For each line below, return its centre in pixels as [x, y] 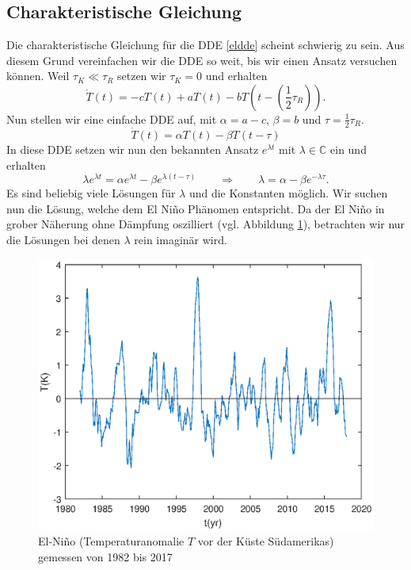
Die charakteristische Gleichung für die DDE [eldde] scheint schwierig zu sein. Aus [205, 45]
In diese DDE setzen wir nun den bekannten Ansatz [133, 149]
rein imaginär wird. [181, 240]
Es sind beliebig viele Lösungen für [91, 193]
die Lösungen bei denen [63, 240]
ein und [348, 149]
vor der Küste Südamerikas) [266, 541]
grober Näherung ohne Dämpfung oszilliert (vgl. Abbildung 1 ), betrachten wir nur [206, 224]
